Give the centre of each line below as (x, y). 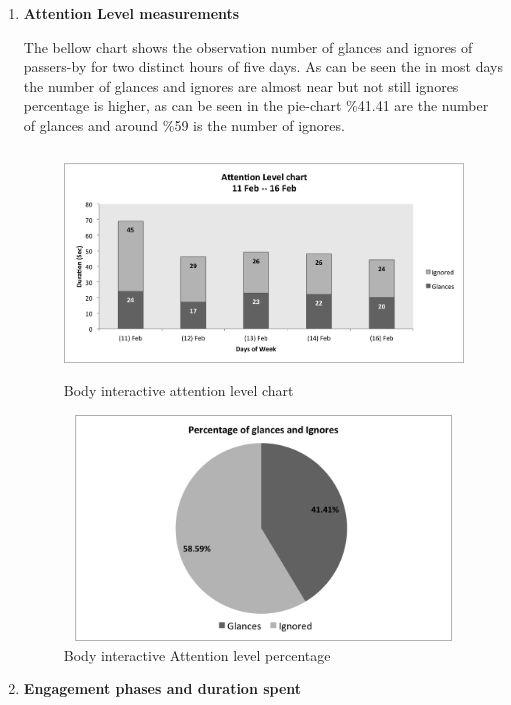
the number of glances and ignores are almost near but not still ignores (241, 85)
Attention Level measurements (131, 13)
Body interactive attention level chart (178, 389)
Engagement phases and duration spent (162, 688)
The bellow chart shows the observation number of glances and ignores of (248, 46)
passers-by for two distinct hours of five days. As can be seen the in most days (263, 66)
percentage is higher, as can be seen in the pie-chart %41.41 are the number (256, 105)
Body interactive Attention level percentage (197, 654)
